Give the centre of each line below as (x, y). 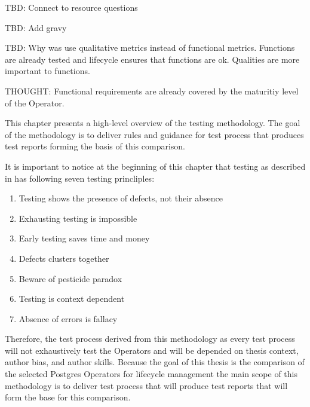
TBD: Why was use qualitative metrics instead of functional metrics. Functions (150, 48)
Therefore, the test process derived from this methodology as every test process (150, 339)
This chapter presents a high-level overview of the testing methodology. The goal (153, 123)
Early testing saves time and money (84, 238)
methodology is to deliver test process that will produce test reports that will (146, 385)
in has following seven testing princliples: (80, 178)
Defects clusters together (64, 258)
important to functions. (47, 71)
